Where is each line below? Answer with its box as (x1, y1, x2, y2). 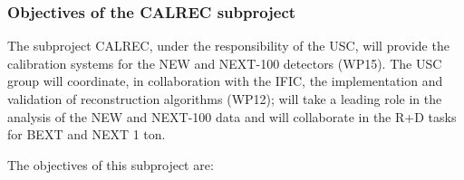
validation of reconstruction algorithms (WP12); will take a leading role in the (7, 90, 442, 108)
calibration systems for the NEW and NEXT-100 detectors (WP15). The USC (7, 53, 442, 72)
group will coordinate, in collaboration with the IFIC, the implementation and (7, 71, 443, 90)
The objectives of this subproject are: (7, 155, 214, 174)
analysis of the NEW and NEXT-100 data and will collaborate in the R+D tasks (7, 107, 457, 126)
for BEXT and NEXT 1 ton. (7, 125, 166, 144)
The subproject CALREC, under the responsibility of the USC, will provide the (7, 36, 449, 55)
